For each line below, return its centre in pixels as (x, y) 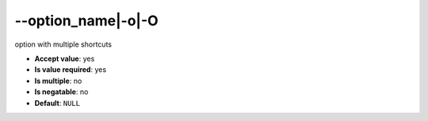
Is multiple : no (58, 81)
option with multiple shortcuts (63, 44)
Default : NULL (57, 103)
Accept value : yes (65, 59)
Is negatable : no (61, 92)
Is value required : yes (71, 70)
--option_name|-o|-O (86, 21)
